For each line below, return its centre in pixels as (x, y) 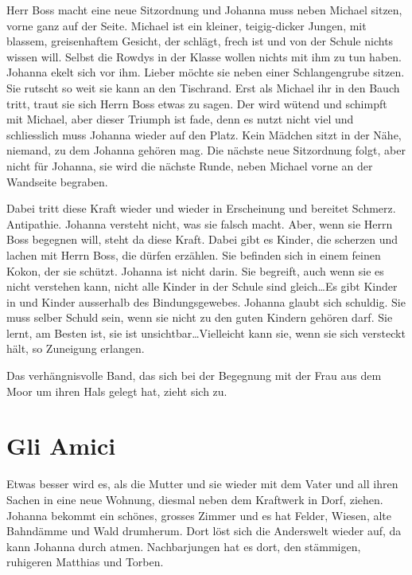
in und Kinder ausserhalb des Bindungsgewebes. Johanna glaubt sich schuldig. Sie (206, 301)
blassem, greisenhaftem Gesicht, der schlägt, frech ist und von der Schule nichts (200, 41)
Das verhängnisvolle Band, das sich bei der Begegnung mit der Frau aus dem (194, 376)
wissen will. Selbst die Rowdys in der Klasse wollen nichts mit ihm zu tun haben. (204, 56)
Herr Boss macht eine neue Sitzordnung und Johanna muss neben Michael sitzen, (204, 10)
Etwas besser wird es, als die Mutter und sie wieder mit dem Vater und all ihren (202, 484)
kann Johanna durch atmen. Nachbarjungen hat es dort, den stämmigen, (184, 546)
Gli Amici (61, 446)
